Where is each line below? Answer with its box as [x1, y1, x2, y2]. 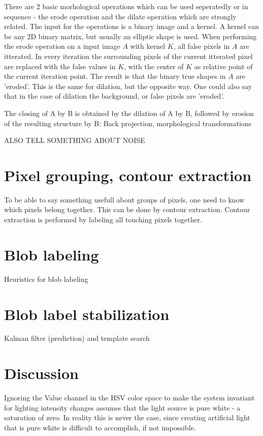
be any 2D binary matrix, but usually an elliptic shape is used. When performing [4, 31, 257, 41]
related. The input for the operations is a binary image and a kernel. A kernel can [4, 21, 259, 32]
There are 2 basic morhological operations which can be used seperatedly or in [4, 1, 248, 11]
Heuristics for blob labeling [4, 273, 88, 284]
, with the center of [124, 61, 184, 71]
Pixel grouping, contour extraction [4, 164, 252, 185]
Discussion [4, 363, 79, 384]
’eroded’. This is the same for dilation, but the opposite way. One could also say [4, 80, 252, 91]
